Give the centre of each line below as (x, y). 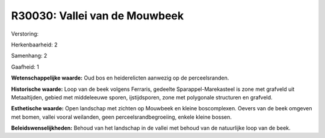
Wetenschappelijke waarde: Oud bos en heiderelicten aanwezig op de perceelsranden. (120, 78)
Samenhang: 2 (29, 56)
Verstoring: (25, 34)
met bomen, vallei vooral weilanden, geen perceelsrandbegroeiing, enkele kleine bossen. (121, 117)
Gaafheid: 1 (25, 67)
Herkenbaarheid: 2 (34, 45)
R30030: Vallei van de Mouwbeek (97, 16)
